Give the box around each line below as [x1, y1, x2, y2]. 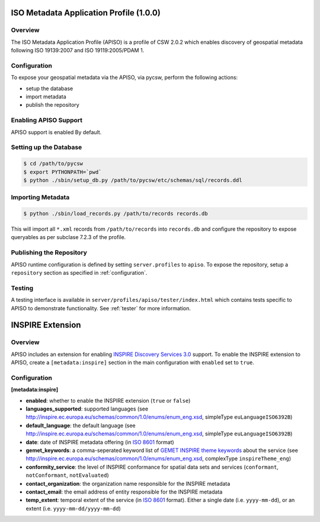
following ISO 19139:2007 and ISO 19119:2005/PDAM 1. [11, 47, 145, 54]
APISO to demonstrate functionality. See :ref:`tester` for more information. [11, 304, 191, 311]
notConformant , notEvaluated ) [25, 472, 109, 479]
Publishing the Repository [11, 249, 87, 257]
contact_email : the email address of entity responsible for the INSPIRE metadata [25, 488, 223, 495]
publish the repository [25, 101, 79, 109]
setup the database [25, 85, 73, 92]
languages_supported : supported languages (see [25, 405, 148, 412]
